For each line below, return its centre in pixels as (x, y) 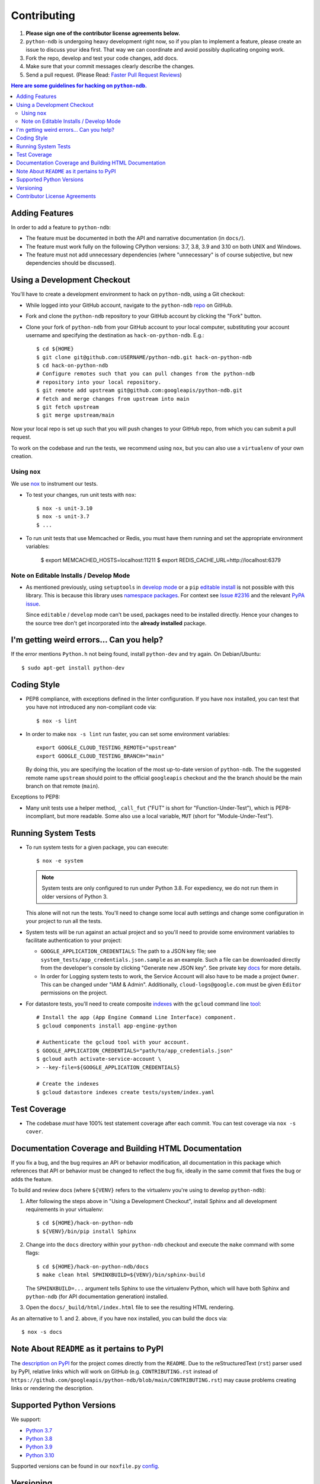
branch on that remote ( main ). (63, 786)
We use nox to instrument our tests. (54, 484)
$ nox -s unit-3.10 (65, 508)
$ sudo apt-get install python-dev (73, 668)
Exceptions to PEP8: (36, 797)
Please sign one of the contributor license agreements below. (103, 33)
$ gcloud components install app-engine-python (107, 1026)
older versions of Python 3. (75, 896)
